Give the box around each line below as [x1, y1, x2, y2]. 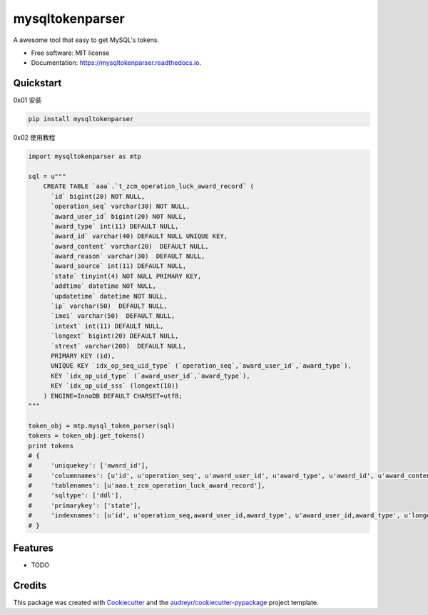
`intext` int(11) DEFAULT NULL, [51, 321, 164, 330]
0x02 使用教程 [13, 133, 56, 142]
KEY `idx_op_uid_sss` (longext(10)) [51, 382, 179, 390]
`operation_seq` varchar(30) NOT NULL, [51, 202, 190, 210]
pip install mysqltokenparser [28, 115, 134, 123]
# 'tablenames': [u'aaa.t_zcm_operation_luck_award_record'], [28, 482, 265, 490]
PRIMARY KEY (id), [51, 352, 116, 360]
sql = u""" [28, 172, 66, 180]
